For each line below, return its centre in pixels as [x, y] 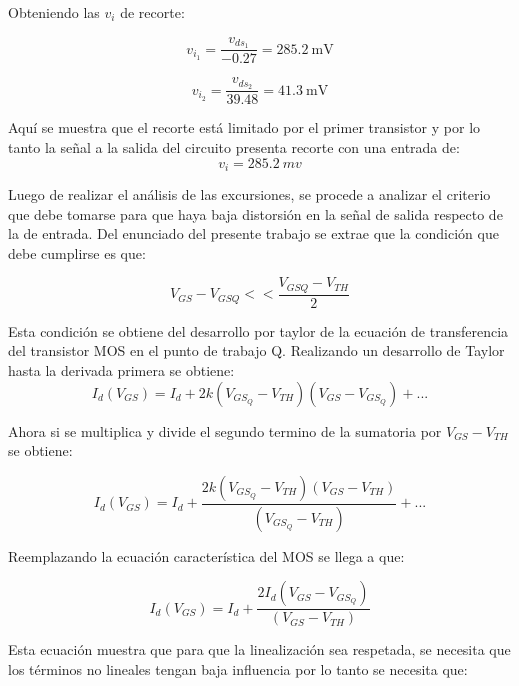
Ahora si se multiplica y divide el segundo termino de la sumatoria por [225, 430]
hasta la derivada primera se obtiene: [121, 370]
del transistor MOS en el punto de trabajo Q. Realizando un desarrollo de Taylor [256, 350]
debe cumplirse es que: [77, 252]
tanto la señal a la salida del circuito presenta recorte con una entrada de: [234, 146]
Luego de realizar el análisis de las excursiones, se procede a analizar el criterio [249, 194]
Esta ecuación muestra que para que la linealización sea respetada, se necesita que [259, 649]
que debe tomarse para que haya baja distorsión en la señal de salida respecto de [255, 213]
